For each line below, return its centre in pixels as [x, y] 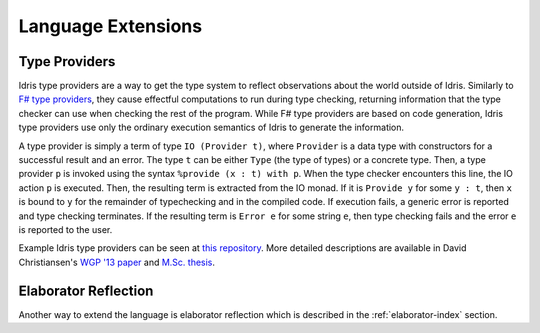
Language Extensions [110, 26]
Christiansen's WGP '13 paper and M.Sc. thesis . [116, 262]
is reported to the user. [65, 229]
